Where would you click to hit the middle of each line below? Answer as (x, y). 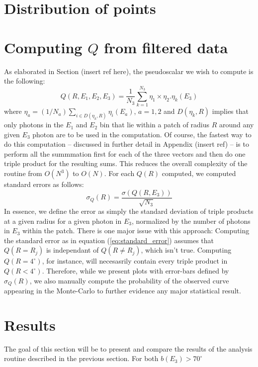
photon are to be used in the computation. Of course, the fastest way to (142, 134)
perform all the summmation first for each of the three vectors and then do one (125, 153)
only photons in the (34, 125)
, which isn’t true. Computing (186, 250)
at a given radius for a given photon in (63, 221)
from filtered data (166, 47)
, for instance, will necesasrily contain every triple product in (135, 261)
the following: (25, 81)
